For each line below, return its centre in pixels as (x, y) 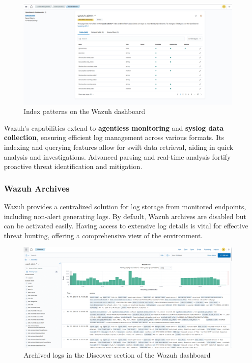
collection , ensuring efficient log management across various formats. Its (114, 137)
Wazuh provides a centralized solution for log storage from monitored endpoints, (125, 206)
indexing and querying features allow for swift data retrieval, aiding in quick (119, 147)
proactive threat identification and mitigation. (73, 166)
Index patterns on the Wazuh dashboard (84, 111)
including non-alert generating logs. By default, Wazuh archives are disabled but (125, 216)
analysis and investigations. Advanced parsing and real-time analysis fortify (117, 156)
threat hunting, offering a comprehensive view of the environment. (103, 235)
